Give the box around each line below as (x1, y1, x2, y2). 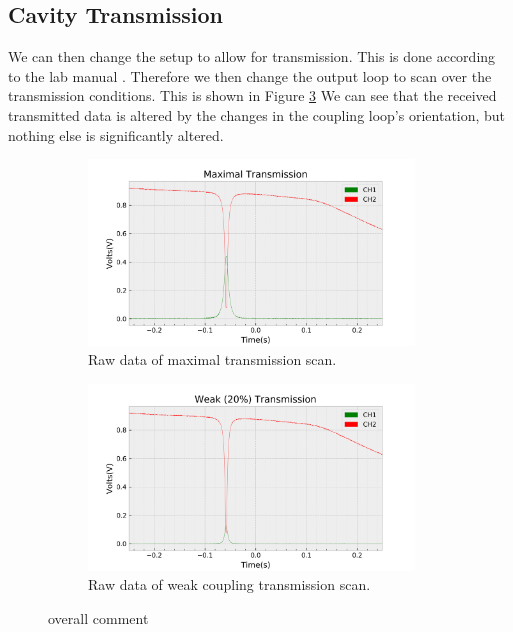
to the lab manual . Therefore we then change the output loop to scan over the (8, 65, 492, 86)
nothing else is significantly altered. (8, 124, 224, 145)
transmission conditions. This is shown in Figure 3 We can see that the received (8, 85, 497, 106)
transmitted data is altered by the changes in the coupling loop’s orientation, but (8, 104, 506, 125)
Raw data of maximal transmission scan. (88, 349, 337, 370)
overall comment (48, 607, 149, 628)
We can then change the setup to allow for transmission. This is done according (8, 46, 496, 67)
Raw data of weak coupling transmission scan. (88, 574, 371, 595)
